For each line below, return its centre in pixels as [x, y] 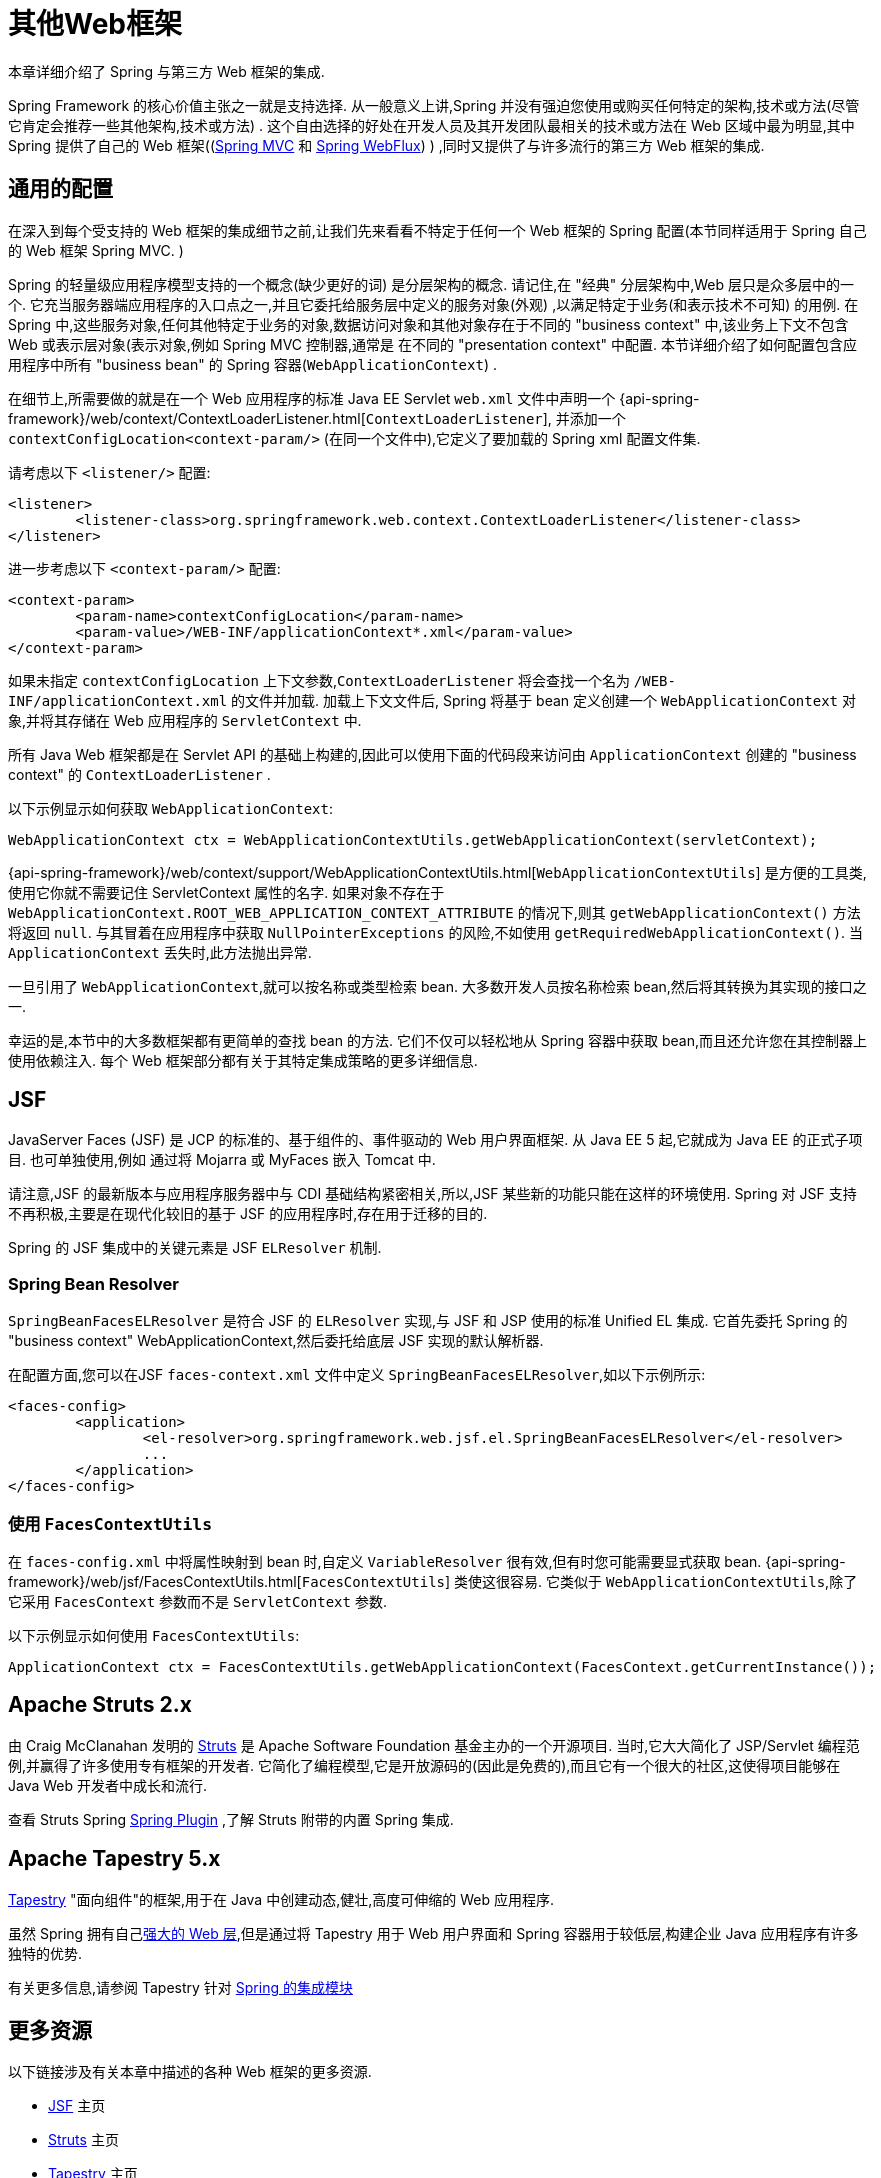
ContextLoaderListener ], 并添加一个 [495, 418]
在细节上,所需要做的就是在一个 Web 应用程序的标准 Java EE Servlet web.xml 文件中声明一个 [312, 398]
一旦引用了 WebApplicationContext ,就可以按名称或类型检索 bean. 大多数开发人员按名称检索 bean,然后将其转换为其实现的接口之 [437, 986]
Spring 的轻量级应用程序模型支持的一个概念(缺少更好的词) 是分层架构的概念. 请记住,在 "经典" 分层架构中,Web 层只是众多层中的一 [431, 284]
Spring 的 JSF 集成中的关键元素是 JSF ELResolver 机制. [195, 1248]
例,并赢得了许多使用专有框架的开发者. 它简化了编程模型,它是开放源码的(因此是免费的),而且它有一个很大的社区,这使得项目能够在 [424, 1765]
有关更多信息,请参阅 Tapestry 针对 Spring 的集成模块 [180, 1987]
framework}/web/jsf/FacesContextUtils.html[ [155, 1581]
